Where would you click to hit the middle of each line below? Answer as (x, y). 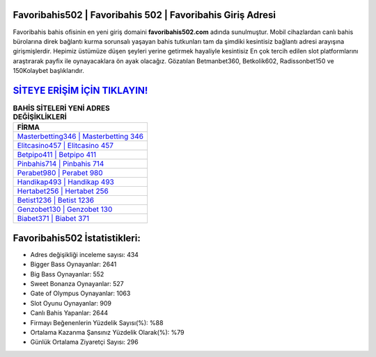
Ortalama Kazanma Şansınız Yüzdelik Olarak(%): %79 (107, 332)
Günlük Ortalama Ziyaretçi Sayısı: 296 (84, 342)
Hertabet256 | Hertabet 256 (63, 191)
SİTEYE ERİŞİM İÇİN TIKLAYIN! (80, 90)
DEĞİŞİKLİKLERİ (40, 117)
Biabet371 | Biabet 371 (53, 219)
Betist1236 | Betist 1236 (55, 200)
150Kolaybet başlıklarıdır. (49, 71)
